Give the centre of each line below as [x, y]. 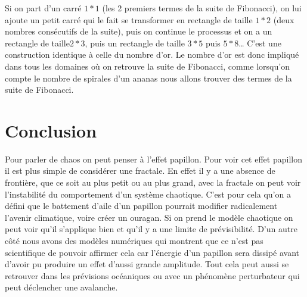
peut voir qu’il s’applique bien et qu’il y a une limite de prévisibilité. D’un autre [151, 229]
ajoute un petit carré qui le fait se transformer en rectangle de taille [129, 19]
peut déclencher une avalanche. [61, 287]
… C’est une [260, 43]
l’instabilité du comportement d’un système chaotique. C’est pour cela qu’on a [148, 194]
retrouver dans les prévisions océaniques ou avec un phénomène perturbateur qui [152, 275]
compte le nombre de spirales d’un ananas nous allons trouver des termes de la [148, 78]
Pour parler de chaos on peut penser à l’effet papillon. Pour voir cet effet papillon [153, 159]
